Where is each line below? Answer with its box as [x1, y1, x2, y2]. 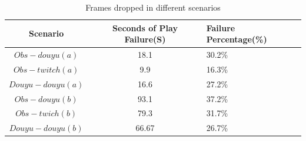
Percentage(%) [206, 33, 267, 45]
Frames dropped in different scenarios [85, 1, 221, 13]
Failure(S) [124, 33, 166, 45]
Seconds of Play [112, 21, 178, 34]
